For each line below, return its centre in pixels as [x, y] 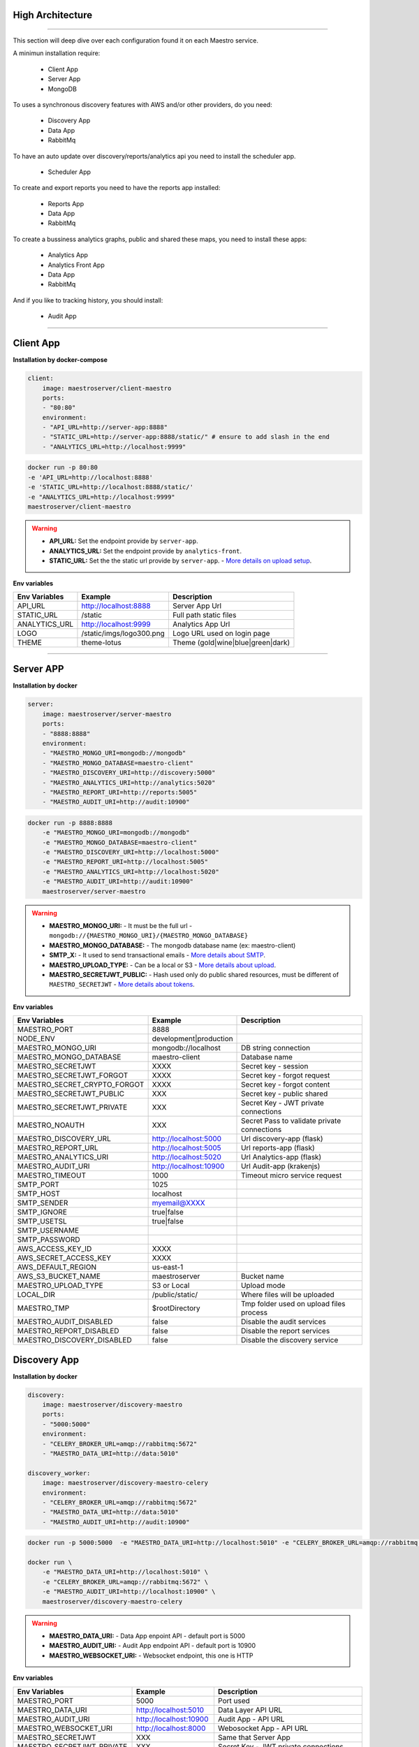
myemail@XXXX [178, 1203]
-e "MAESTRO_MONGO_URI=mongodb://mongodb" [116, 833]
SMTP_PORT [38, 1184]
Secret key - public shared [285, 1094]
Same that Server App [254, 1737]
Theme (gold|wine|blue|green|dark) [231, 642]
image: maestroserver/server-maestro [107, 714]
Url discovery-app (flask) [282, 1139]
